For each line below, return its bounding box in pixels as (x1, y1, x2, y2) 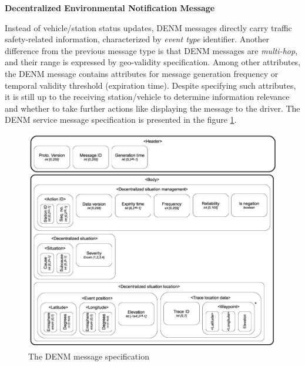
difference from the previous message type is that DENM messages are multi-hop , (5, 44, 298, 56)
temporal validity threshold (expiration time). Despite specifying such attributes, (5, 79, 296, 91)
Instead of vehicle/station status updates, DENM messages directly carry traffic (5, 21, 292, 33)
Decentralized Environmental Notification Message (5, 2, 215, 14)
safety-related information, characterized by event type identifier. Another (5, 33, 270, 45)
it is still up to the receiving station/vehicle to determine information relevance (5, 90, 290, 103)
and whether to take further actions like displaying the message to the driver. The (5, 102, 300, 114)
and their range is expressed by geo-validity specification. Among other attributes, (5, 56, 301, 68)
